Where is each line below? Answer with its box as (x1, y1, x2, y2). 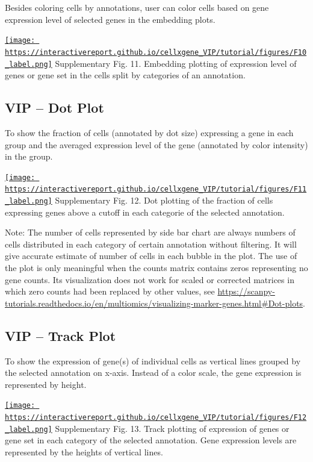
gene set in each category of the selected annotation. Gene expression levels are (5, 434, 297, 446)
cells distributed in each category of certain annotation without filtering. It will (5, 237, 297, 250)
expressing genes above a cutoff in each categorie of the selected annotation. (5, 205, 285, 218)
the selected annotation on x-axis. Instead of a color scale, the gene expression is (5, 366, 302, 379)
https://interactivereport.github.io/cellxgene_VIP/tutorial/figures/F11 (5, 185, 307, 194)
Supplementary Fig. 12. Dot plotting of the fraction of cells (55, 194, 273, 207)
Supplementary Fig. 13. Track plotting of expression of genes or (55, 422, 290, 434)
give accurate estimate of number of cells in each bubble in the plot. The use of (5, 249, 297, 262)
